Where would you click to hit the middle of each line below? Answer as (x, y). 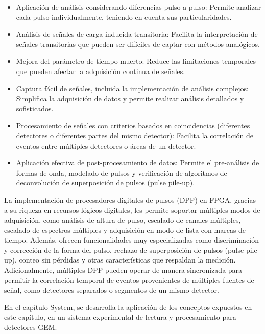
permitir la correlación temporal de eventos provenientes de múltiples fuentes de (129, 280)
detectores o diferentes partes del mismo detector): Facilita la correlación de (135, 135)
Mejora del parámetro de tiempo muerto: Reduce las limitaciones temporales (136, 61)
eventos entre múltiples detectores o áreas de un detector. (106, 145)
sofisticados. (35, 108)
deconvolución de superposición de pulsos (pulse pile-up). (105, 183)
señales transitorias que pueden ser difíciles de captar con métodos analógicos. (138, 44)
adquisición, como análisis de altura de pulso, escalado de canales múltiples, (123, 220)
